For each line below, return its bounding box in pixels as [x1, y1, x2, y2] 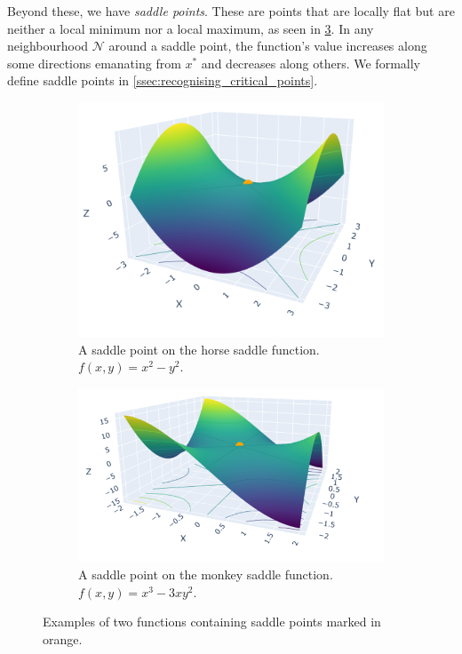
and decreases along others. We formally [201, 53, 420, 72]
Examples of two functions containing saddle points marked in [43, 612, 381, 631]
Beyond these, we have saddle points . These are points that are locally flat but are [7, 2, 455, 20]
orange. [43, 630, 83, 649]
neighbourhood [7, 36, 89, 55]
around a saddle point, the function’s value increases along [108, 36, 427, 55]
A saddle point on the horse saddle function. [78, 339, 320, 358]
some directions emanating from [7, 53, 181, 72]
